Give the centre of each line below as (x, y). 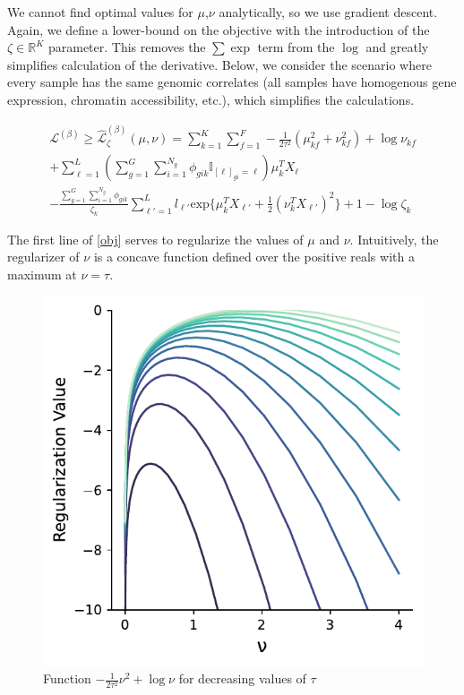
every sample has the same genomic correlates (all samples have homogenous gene (232, 82)
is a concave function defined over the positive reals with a (254, 257)
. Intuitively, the (394, 239)
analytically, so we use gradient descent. (328, 12)
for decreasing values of (242, 678)
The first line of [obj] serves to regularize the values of (155, 239)
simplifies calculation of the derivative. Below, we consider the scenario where (219, 64)
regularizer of (43, 257)
